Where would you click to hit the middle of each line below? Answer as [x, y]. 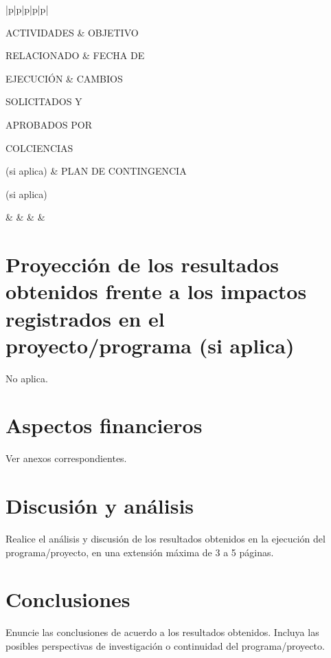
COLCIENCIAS [39, 147]
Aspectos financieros [104, 425]
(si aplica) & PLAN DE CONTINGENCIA [96, 171]
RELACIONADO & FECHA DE [75, 55]
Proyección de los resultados [142, 264]
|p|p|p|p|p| [27, 9]
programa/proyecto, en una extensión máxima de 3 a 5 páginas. [140, 552]
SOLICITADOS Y [44, 101]
